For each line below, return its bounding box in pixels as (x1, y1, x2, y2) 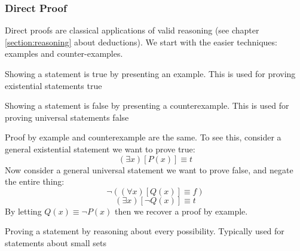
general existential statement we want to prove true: (5, 142, 195, 155)
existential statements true (5, 79, 102, 91)
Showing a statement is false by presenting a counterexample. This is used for (5, 99, 289, 112)
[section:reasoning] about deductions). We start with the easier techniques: (5, 35, 277, 48)
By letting (5, 204, 42, 217)
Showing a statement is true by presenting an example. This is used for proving (5, 68, 296, 79)
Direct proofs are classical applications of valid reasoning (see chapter (5, 24, 259, 36)
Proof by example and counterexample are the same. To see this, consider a (5, 131, 281, 143)
